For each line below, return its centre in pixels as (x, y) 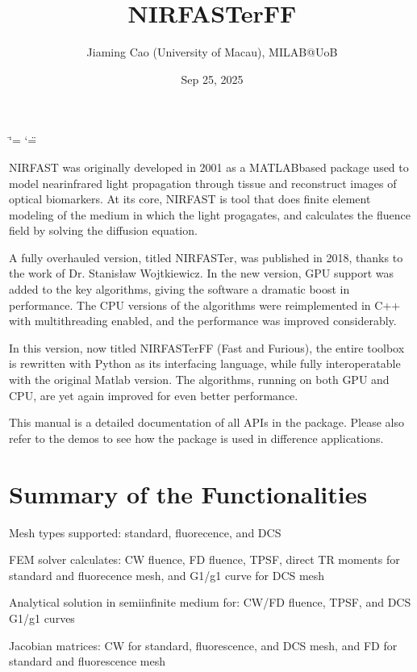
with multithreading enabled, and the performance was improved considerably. (203, 321)
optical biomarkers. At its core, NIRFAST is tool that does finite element (190, 199)
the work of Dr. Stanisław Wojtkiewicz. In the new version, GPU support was (201, 273)
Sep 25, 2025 (212, 79)
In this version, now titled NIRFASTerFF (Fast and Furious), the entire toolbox (207, 347)
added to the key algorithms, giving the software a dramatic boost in (179, 289)
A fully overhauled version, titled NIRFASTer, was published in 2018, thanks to (206, 257)
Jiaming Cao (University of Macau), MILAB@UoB (212, 52)
